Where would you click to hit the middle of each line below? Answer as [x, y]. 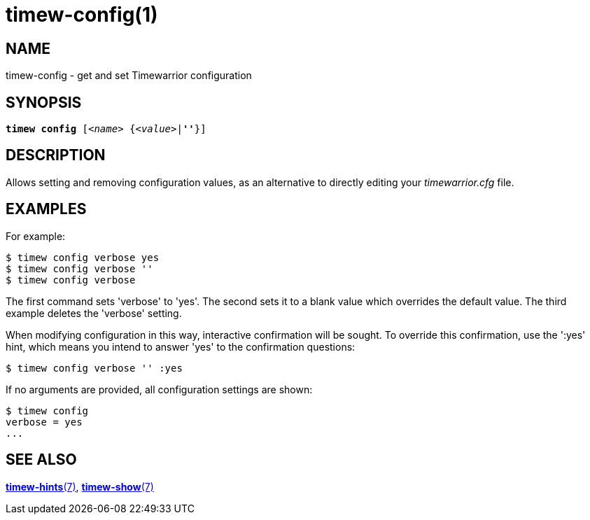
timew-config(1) [82, 15]
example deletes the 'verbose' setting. [94, 313]
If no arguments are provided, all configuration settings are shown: [159, 389]
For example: [36, 236]
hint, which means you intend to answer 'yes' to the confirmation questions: [181, 346]
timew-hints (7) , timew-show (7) [80, 486]
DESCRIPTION [56, 155]
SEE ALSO [41, 460]
